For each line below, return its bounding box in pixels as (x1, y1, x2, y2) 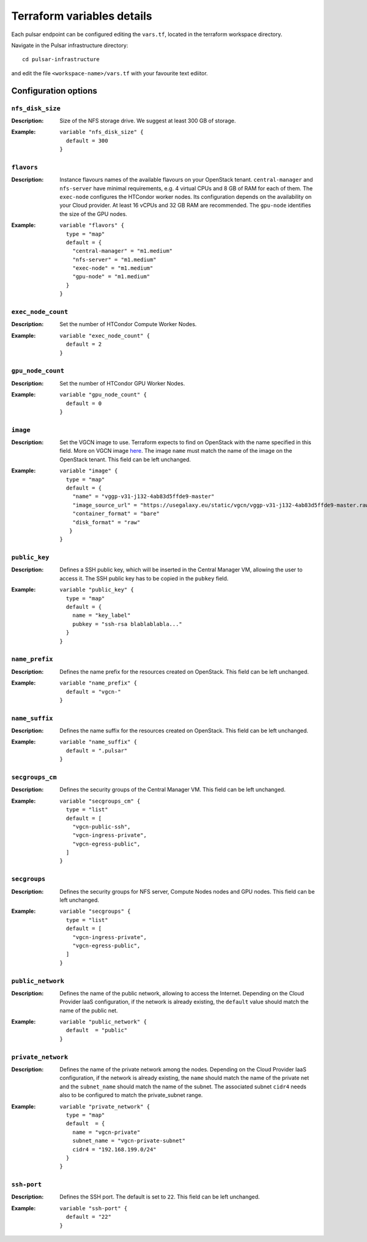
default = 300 (65, 137, 108, 144)
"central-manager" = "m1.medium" (72, 248, 173, 255)
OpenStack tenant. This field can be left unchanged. (59, 456, 191, 463)
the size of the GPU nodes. (59, 210, 128, 217)
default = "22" (65, 1213, 111, 1221)
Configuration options (11, 86, 98, 96)
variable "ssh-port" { (59, 1205, 128, 1211)
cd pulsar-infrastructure (22, 56, 100, 63)
